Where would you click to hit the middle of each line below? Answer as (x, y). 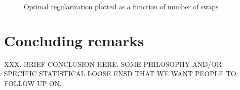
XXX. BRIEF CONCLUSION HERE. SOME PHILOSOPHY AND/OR (113, 64)
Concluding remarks (74, 40)
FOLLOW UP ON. (33, 83)
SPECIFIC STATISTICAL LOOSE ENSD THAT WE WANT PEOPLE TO (120, 74)
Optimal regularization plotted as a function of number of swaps (121, 6)
